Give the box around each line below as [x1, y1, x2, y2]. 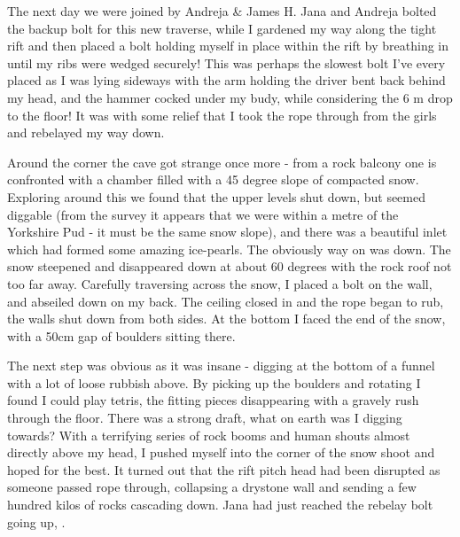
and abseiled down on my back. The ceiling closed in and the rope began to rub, [7, 292, 444, 310]
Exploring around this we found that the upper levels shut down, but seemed [7, 187, 425, 206]
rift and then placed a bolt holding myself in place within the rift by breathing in [7, 36, 449, 55]
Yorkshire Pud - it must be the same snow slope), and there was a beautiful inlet [7, 222, 448, 241]
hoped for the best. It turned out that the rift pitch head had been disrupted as [7, 460, 441, 479]
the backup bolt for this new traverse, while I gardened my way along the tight [7, 19, 437, 37]
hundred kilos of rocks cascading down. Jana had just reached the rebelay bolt [7, 495, 433, 514]
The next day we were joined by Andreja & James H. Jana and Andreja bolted [7, 2, 437, 19]
